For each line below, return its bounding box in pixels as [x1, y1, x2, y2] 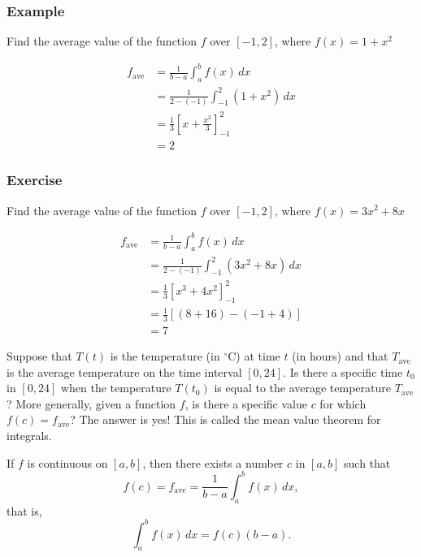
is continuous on [27, 454, 108, 471]
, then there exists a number [142, 454, 284, 471]
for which [319, 395, 367, 412]
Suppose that [7, 348, 72, 365]
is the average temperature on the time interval [7, 363, 242, 380]
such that [344, 454, 391, 471]
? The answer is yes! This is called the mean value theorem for [70, 411, 381, 428]
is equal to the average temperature [214, 379, 391, 396]
